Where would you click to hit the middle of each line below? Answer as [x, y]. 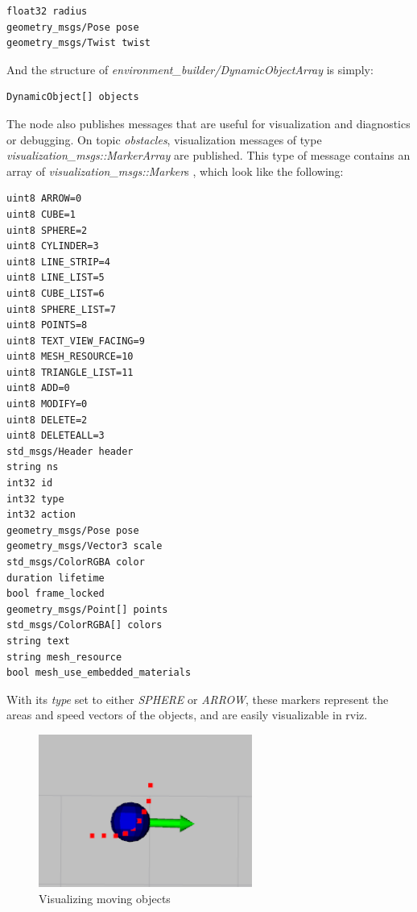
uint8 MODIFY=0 [47, 404]
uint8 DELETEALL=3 [56, 436]
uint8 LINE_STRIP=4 [58, 262]
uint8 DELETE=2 [47, 420]
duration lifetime [56, 578]
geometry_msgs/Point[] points [87, 609]
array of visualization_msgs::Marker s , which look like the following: [175, 171]
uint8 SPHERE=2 [47, 230]
